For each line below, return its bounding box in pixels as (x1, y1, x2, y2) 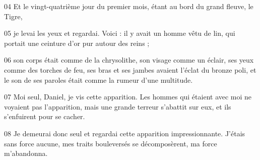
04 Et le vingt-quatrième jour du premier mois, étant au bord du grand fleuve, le (4, 1, 253, 11)
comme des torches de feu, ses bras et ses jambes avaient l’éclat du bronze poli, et (4, 64, 256, 75)
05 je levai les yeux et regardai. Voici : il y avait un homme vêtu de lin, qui (4, 28, 235, 38)
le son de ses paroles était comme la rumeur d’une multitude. (4, 74, 193, 85)
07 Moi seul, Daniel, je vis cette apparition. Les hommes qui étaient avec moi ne (4, 91, 252, 102)
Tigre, (4, 11, 23, 21)
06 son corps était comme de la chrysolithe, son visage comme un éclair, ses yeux (4, 55, 254, 65)
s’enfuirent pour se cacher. (4, 111, 85, 122)
